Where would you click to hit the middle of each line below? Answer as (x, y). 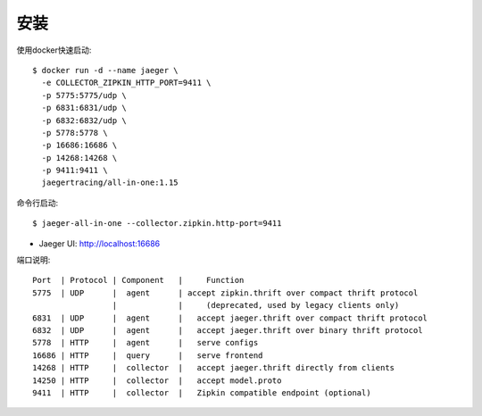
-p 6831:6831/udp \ (84, 108)
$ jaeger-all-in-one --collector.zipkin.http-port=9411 (157, 224)
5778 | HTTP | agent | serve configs (145, 343)
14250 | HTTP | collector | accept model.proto (157, 380)
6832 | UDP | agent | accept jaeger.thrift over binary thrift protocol (228, 330)
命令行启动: (37, 203)
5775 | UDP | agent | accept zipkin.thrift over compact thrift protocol (225, 293)
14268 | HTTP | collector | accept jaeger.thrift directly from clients (214, 368)
